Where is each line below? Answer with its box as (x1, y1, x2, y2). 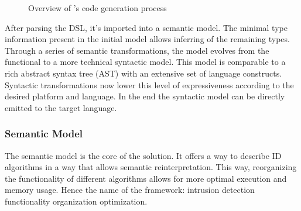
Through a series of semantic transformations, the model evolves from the (5, 44, 269, 56)
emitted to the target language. (5, 101, 117, 113)
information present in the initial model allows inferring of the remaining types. (5, 33, 290, 45)
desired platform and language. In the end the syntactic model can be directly (5, 90, 285, 102)
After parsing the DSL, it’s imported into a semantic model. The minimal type (5, 21, 288, 33)
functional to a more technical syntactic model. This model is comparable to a (5, 56, 286, 68)
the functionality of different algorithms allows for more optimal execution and (5, 172, 287, 184)
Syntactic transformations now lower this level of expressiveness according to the (5, 78, 294, 91)
